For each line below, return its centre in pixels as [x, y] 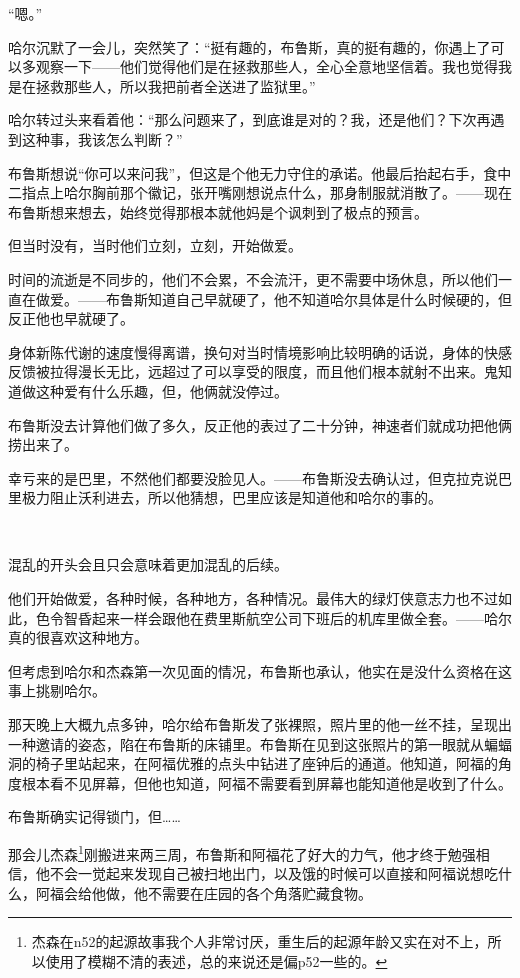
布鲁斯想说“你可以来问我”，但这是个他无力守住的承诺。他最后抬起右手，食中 [260, 172]
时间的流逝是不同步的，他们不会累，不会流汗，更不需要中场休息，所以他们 [253, 278]
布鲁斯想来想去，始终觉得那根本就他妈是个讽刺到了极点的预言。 [218, 211]
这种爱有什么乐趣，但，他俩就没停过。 [161, 390]
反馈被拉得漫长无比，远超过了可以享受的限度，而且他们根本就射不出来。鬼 [253, 371]
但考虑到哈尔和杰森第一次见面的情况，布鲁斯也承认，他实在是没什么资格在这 [260, 670]
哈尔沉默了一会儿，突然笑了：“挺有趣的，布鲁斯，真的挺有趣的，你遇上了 [249, 46]
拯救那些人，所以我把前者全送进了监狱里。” [175, 85]
